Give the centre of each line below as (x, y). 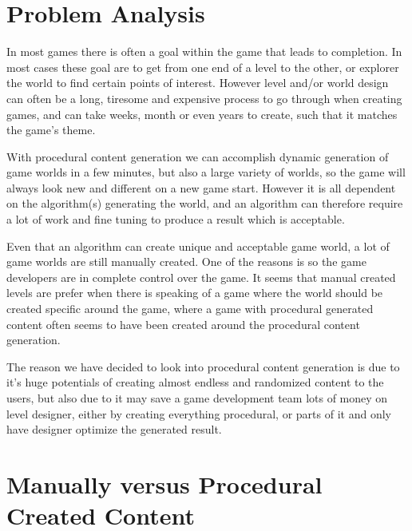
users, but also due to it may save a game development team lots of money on (197, 398)
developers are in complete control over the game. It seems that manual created (201, 277)
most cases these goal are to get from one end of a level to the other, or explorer (203, 67)
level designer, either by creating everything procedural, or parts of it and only (199, 413)
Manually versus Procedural (164, 483)
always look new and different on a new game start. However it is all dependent (201, 187)
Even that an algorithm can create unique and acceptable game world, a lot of (198, 246)
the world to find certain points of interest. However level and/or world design (198, 83)
